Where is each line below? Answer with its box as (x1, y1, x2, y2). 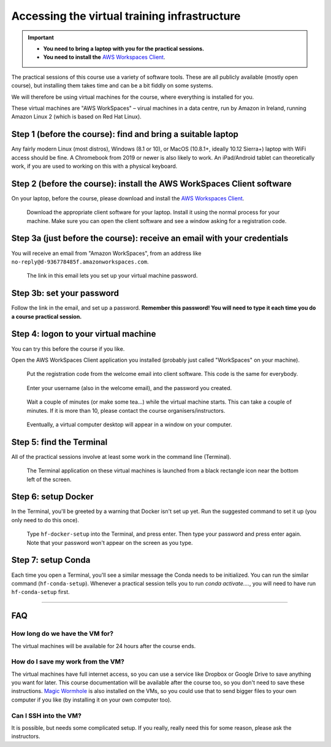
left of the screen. (26, 475, 72, 483)
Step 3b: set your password (11, 288, 120, 299)
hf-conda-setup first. (11, 589, 70, 596)
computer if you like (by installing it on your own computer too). (11, 696, 172, 703)
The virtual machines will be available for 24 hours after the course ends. (11, 642, 196, 649)
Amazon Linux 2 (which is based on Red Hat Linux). (11, 113, 142, 120)
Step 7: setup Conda (11, 555, 91, 565)
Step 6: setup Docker (11, 491, 94, 502)
